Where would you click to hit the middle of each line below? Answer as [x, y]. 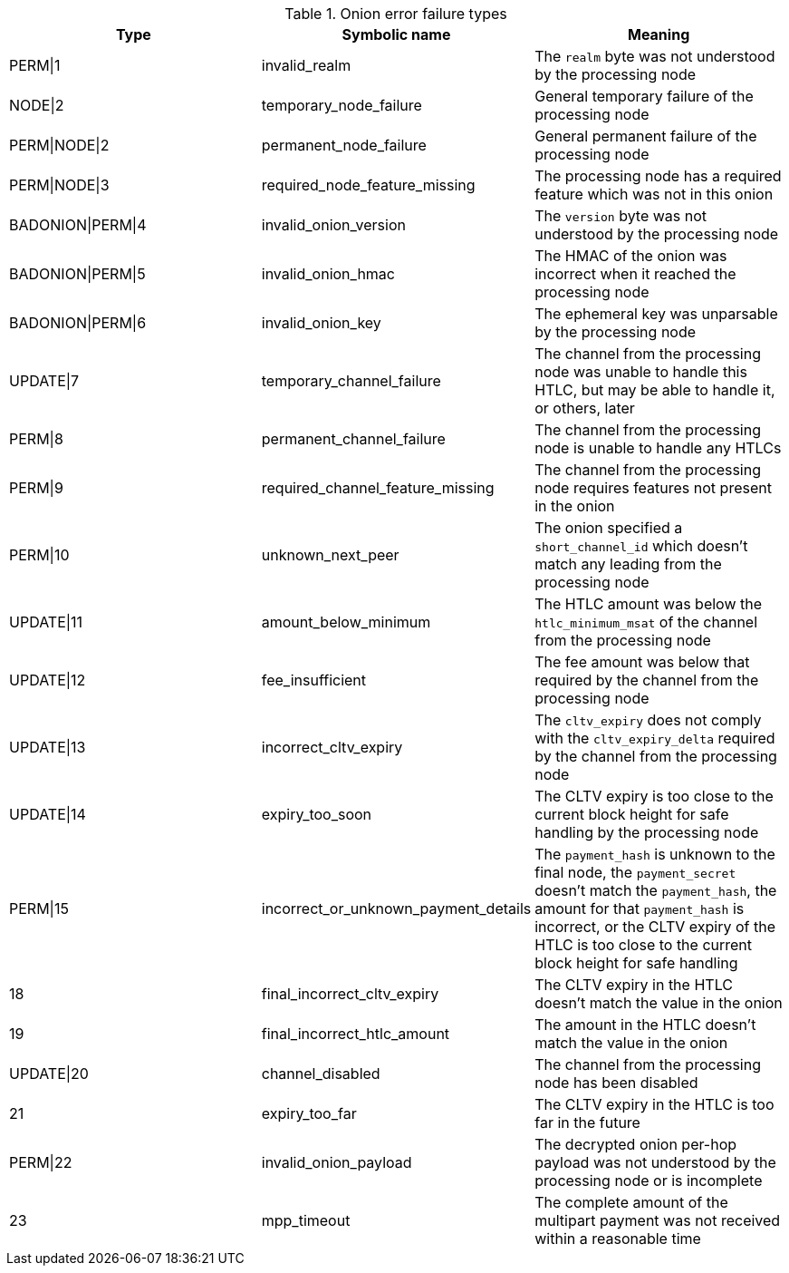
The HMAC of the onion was [631, 256]
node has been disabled [616, 1083]
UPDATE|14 [48, 814]
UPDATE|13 [48, 747]
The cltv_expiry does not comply [648, 720]
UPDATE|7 [44, 381]
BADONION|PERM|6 [78, 323]
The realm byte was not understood [655, 56]
